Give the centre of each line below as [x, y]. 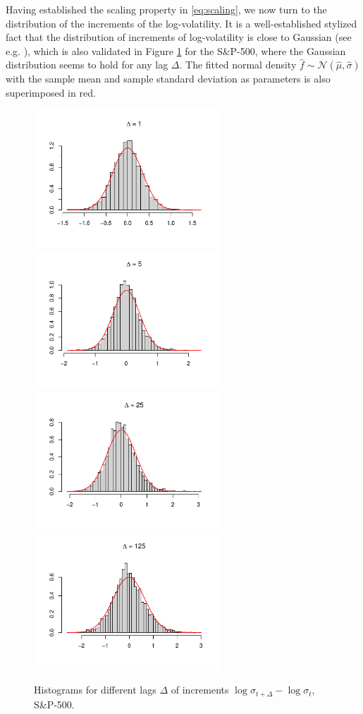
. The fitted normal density [238, 65]
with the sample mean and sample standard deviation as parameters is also [168, 79]
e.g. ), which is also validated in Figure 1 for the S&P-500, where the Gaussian [176, 50]
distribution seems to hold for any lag [87, 65]
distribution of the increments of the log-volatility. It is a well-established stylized [181, 23]
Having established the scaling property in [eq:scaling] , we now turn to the [166, 9]
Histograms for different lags [95, 690]
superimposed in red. [51, 92]
